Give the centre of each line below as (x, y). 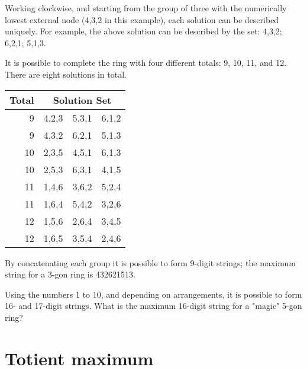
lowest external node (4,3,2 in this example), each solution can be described (142, 19)
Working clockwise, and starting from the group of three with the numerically (146, 8)
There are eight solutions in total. (66, 74)
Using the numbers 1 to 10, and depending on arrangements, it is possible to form (153, 294)
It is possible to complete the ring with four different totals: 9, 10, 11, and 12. (146, 63)
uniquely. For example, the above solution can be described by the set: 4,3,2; (143, 31)
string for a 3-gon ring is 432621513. (70, 274)
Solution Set (82, 100)
